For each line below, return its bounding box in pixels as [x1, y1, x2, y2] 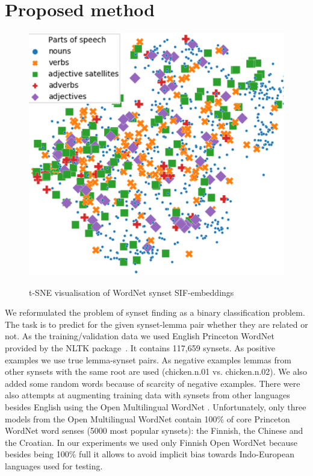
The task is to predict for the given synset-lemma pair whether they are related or [5, 318, 308, 330]
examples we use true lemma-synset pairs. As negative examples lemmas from [5, 353, 291, 366]
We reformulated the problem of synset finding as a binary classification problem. [5, 306, 305, 319]
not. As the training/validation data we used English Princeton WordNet [5, 330, 275, 342]
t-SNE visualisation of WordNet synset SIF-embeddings [29, 286, 234, 298]
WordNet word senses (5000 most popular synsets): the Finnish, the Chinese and [5, 424, 303, 437]
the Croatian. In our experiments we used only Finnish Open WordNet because [5, 436, 298, 448]
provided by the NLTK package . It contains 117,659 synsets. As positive [5, 341, 276, 354]
